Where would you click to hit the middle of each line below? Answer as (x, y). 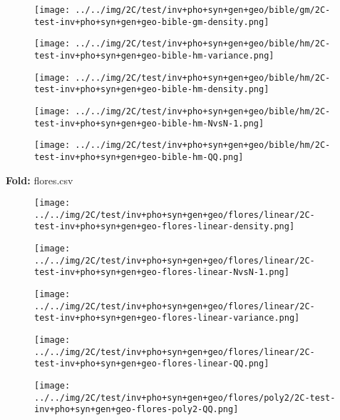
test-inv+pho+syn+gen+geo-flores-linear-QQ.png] (152, 364)
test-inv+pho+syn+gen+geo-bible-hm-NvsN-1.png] (149, 123)
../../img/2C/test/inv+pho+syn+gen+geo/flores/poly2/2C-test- (185, 397)
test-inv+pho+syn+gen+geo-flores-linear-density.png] (165, 227)
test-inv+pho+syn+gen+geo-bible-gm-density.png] (152, 22)
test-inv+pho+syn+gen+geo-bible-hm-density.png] (152, 90)
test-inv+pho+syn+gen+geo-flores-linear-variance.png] (167, 318)
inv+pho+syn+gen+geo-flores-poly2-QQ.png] (136, 410)
